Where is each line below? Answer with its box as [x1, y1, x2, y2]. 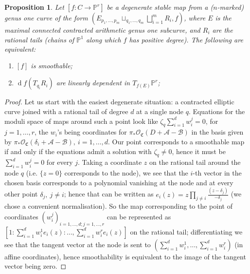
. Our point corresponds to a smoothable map [108, 136, 245, 146]
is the [215, 13, 232, 22]
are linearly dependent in [56, 78, 130, 88]
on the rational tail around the [149, 157, 241, 167]
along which [86, 34, 121, 44]
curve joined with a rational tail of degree [4, 106, 128, 116]
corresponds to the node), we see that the [64, 168, 188, 178]
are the [212, 25, 233, 35]
